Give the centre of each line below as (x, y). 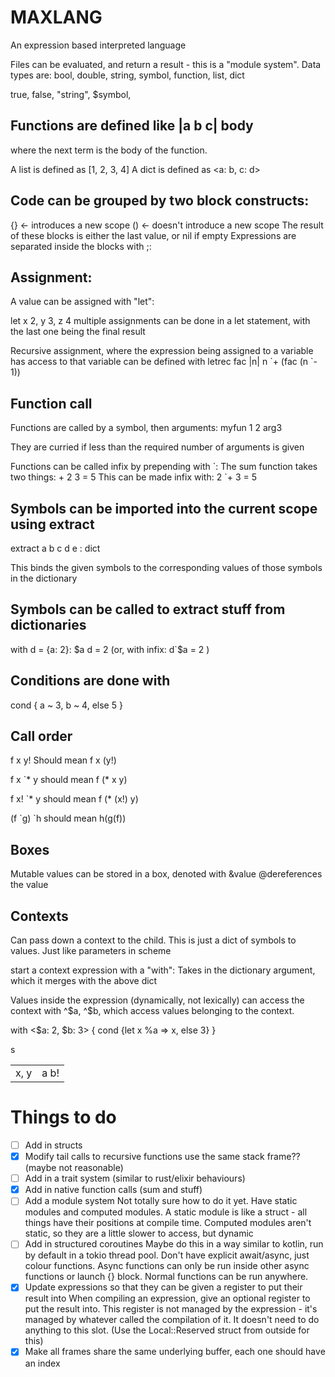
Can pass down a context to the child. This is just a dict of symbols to (153, 940)
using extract (52, 524)
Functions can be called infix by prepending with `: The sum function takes (164, 467)
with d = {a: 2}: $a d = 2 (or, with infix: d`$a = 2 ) (110, 649)
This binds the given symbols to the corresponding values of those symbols (166, 567)
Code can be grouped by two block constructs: (160, 201)
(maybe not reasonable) (74, 1168)
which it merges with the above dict (84, 981)
